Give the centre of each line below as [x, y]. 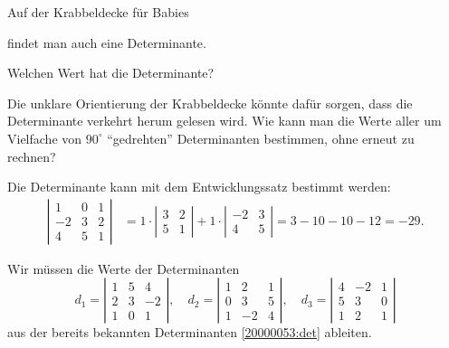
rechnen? [32, 156]
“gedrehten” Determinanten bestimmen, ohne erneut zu [261, 138]
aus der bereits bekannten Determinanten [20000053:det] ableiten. [190, 332]
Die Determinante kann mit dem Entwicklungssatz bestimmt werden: [199, 187]
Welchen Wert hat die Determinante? [111, 73]
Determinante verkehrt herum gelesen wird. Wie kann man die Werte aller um [224, 121]
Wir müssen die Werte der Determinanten [124, 268]
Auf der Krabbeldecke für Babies [98, 12]
